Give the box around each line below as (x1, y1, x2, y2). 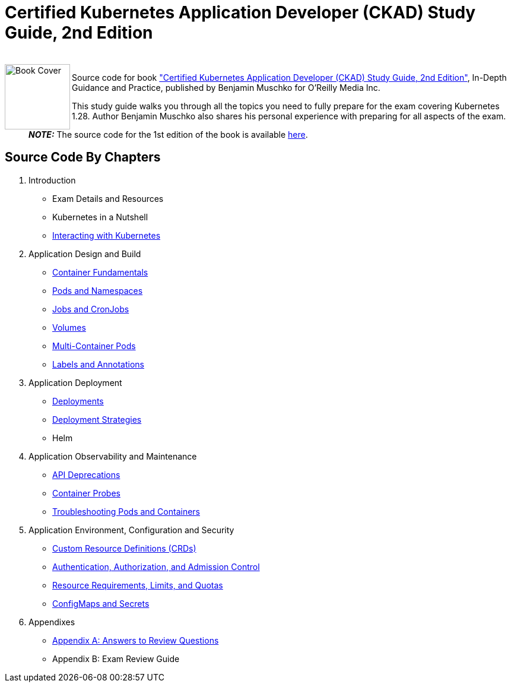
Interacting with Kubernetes (52, 230, 161, 240)
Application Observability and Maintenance (28, 451, 197, 461)
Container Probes (52, 487, 120, 498)
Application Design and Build (28, 248, 141, 259)
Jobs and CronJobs (52, 303, 129, 314)
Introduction (28, 175, 76, 185)
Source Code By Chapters (5, 150, 161, 165)
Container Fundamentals (52, 267, 148, 277)
